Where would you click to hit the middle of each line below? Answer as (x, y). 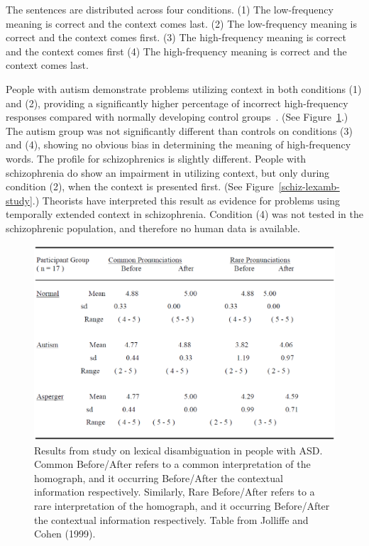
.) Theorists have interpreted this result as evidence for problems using (186, 200)
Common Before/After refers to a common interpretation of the (172, 464)
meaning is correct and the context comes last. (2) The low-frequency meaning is (182, 23)
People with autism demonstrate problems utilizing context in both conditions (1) (184, 88)
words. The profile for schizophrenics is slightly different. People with (156, 158)
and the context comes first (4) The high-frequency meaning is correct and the (176, 51)
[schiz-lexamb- (309, 186)
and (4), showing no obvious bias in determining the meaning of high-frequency (178, 144)
